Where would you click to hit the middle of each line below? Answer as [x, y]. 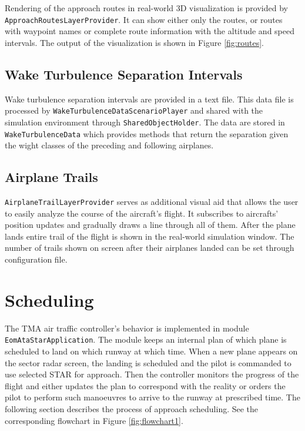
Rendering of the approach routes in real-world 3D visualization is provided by [146, 8]
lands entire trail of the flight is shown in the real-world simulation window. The [150, 236]
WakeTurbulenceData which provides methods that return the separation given [147, 133]
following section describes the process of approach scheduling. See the [132, 408]
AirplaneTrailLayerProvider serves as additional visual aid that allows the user [152, 201]
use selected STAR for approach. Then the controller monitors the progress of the [152, 374]
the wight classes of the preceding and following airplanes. [109, 145]
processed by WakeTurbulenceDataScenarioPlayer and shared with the [134, 110]
